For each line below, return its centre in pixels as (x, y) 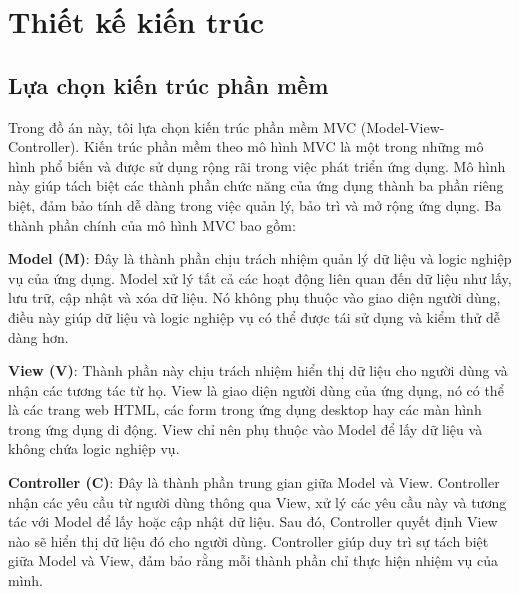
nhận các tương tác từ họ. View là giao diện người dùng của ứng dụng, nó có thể (256, 389)
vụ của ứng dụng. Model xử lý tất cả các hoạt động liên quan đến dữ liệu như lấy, (260, 277)
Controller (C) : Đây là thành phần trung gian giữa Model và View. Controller (254, 482)
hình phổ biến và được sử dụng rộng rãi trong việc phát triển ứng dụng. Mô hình (257, 165)
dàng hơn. (38, 336)
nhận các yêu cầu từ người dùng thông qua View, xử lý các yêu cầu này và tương (257, 501)
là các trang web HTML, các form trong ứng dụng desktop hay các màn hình (245, 409)
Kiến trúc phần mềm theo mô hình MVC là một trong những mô (283, 146)
